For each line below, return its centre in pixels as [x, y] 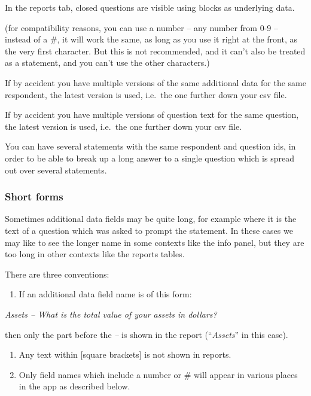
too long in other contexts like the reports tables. [95, 254]
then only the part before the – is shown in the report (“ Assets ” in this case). [147, 334]
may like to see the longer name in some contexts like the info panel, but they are [155, 242]
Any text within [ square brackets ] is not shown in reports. [125, 354]
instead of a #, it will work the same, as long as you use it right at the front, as [151, 39]
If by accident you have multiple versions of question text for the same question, [152, 115]
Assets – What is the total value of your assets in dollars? [111, 314]
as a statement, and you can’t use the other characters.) [107, 63]
